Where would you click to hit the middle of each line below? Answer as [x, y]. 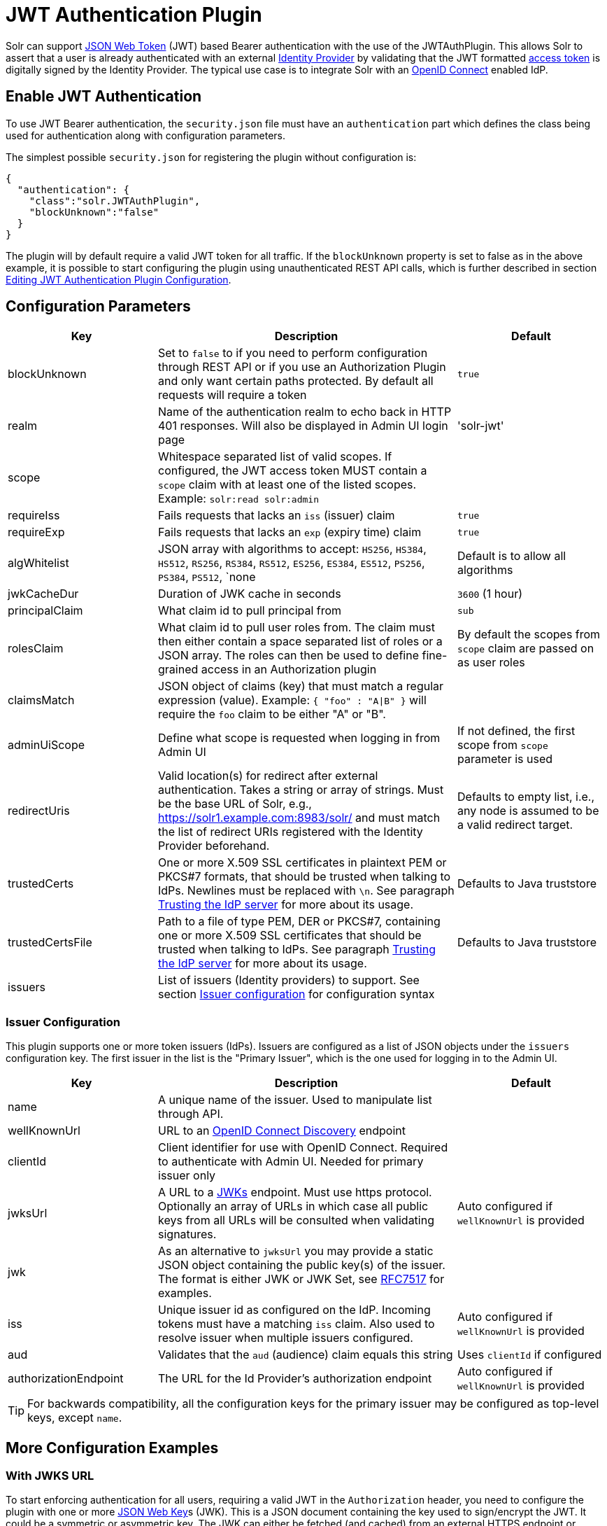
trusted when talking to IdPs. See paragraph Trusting [297, 950]
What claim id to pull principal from [250, 611]
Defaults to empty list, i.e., [526, 797]
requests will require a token [233, 395]
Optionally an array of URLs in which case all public [293, 1206]
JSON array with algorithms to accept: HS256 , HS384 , [292, 549]
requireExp [36, 532]
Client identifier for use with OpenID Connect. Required [303, 1148]
